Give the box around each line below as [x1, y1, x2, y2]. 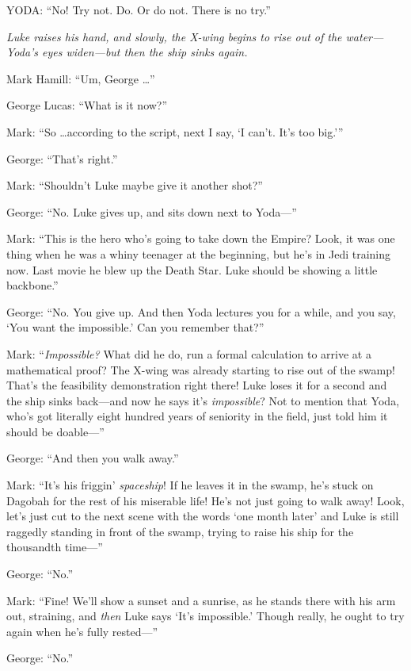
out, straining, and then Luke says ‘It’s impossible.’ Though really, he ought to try [6, 608, 405, 624]
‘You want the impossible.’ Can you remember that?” [6, 319, 264, 335]
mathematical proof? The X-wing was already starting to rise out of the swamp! [6, 361, 395, 378]
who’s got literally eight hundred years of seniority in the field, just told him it [6, 408, 388, 424]
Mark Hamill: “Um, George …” [6, 70, 155, 86]
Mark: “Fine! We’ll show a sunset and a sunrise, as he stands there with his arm [6, 592, 396, 608]
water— [345, 28, 384, 44]
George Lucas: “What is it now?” [6, 97, 168, 113]
